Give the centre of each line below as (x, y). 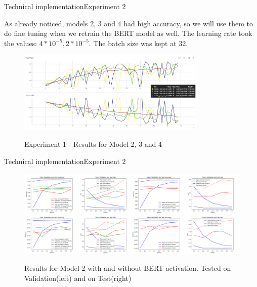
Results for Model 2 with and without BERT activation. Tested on (128, 268)
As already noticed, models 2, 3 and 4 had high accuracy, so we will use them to (128, 23)
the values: (21, 43)
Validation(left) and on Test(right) (78, 278)
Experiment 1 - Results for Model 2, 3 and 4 (93, 144)
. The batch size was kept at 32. (138, 43)
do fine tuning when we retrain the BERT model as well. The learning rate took (128, 33)
